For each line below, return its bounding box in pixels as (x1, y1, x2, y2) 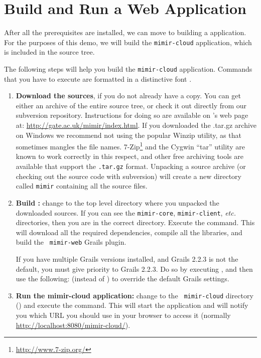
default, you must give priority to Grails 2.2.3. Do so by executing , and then (16, 263, 253, 274)
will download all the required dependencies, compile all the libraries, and (16, 227, 242, 237)
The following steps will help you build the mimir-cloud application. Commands (4, 63, 252, 74)
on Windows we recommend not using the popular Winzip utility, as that (16, 129, 241, 140)
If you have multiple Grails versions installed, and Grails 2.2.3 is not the (16, 254, 238, 264)
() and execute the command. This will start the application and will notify (16, 300, 248, 310)
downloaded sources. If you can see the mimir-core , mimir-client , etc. (16, 207, 236, 218)
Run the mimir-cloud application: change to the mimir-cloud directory (16, 290, 253, 300)
